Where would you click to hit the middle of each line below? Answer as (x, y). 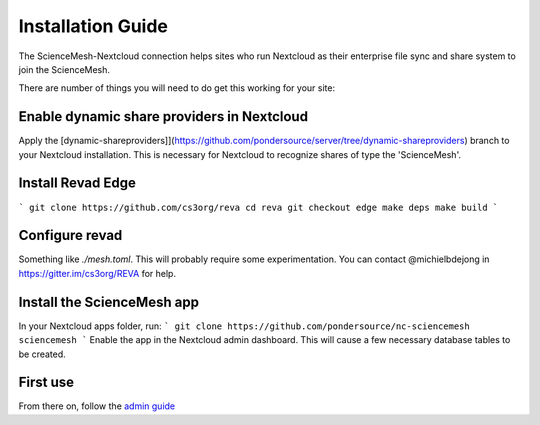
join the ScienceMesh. (64, 69)
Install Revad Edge (77, 183)
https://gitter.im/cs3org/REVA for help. (97, 273)
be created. (42, 354)
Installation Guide (93, 26)
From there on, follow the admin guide (97, 406)
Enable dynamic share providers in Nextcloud (163, 116)
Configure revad (70, 235)
